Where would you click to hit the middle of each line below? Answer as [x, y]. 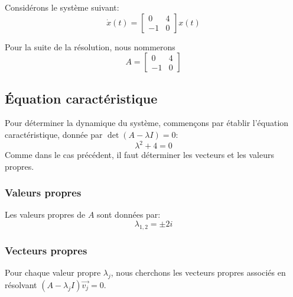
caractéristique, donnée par [54, 134]
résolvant [21, 284]
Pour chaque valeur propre [53, 272]
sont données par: [129, 214]
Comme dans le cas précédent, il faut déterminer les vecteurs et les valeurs [139, 155]
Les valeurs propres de [45, 214]
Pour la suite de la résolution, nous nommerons [90, 46]
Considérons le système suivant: [62, 7]
